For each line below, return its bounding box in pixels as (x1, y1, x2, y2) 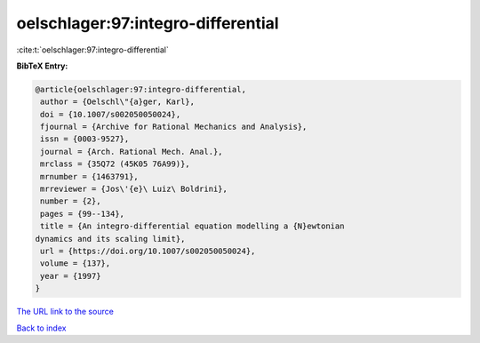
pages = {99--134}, (40, 209, 124, 219)
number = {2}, (40, 196, 101, 206)
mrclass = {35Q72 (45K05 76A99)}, (40, 159, 190, 169)
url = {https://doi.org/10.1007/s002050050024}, (40, 246, 256, 256)
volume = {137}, (40, 259, 111, 268)
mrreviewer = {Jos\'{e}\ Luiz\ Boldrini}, (40, 184, 228, 195)
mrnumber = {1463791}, (40, 171, 140, 181)
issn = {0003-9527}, (40, 134, 130, 144)
